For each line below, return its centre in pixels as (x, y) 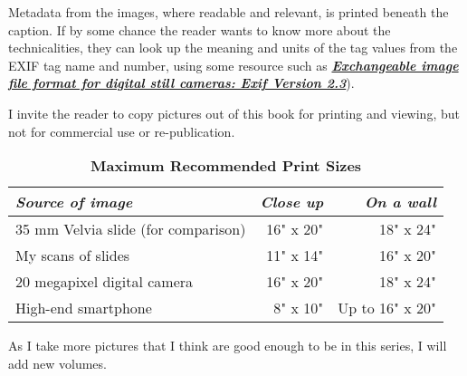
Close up (292, 202)
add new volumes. (57, 363)
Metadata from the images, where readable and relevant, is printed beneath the (229, 12)
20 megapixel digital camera (105, 282)
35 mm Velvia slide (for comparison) (131, 229)
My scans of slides (73, 255)
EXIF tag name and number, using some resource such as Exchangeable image (233, 65)
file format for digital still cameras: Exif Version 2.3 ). (181, 83)
